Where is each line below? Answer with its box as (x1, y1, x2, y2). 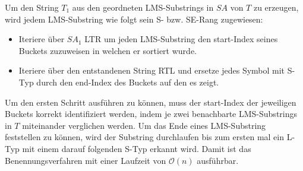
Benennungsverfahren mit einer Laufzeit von (5, 154, 166, 166)
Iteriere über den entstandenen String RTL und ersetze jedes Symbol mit (18, 64, 285, 77)
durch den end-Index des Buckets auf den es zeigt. (36, 75, 219, 88)
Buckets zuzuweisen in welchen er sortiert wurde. (18, 44, 197, 56)
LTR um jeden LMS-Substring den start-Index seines (84, 33, 278, 45)
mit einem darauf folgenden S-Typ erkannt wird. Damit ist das (22, 142, 251, 154)
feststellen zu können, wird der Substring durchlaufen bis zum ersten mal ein (5, 131, 284, 143)
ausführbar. (197, 154, 239, 166)
